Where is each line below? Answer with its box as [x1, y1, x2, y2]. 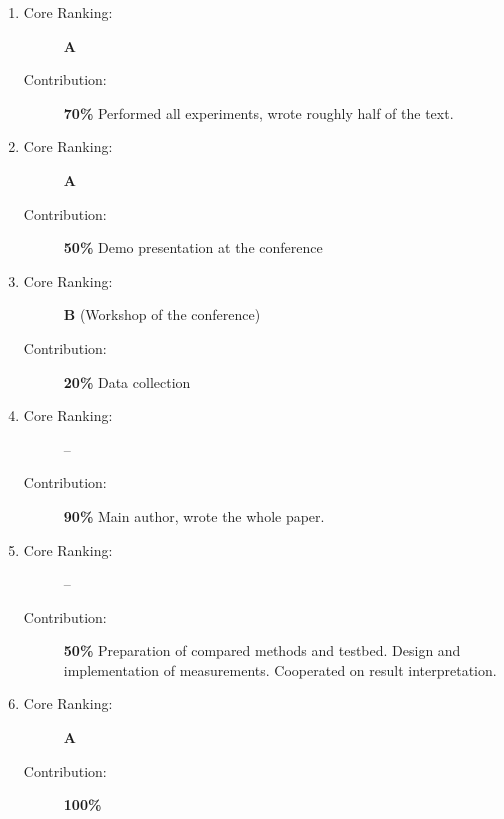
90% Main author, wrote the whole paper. [63, 505, 325, 526]
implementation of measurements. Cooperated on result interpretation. [63, 659, 497, 680]
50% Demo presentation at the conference [63, 237, 323, 258]
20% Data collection [63, 371, 191, 392]
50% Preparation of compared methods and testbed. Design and [63, 640, 461, 661]
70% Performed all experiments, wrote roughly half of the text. [63, 102, 454, 123]
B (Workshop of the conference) [63, 304, 261, 325]
